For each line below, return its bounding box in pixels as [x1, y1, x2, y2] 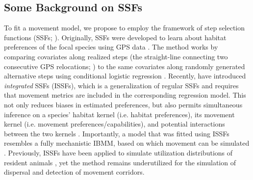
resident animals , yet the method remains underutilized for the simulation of [4, 157, 236, 167]
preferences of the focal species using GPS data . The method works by [4, 42, 218, 52]
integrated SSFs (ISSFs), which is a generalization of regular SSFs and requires [4, 80, 239, 90]
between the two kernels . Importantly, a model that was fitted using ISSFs [4, 128, 229, 138]
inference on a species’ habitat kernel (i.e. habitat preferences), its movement [4, 109, 235, 119]
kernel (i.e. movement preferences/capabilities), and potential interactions [4, 119, 225, 129]
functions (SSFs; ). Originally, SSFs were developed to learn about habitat [4, 32, 227, 42]
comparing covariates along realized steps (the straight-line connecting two [4, 51, 228, 61]
